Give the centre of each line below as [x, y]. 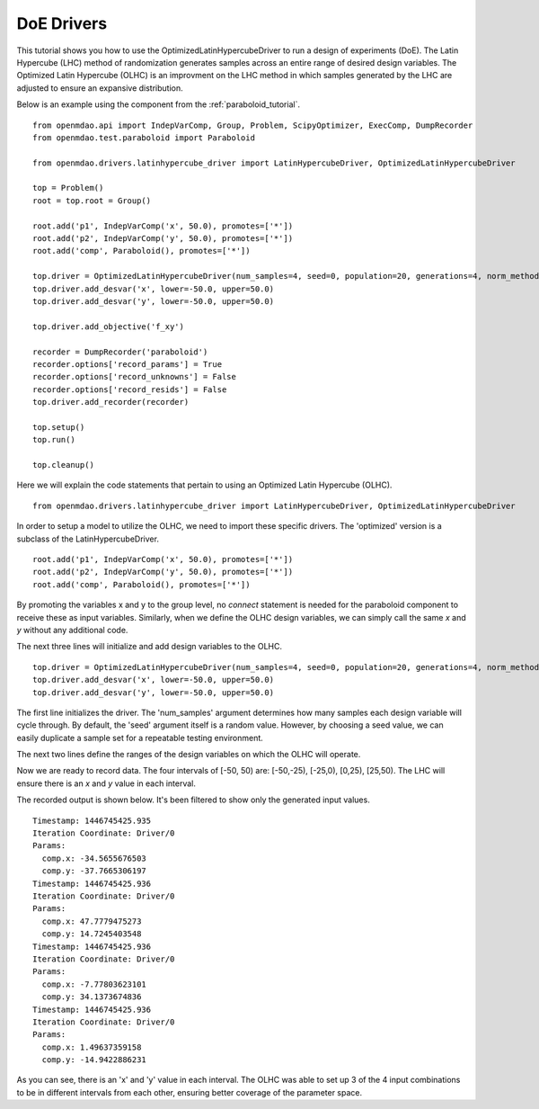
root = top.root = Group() [92, 201]
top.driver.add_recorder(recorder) [111, 402]
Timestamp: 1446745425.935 [92, 820]
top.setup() [59, 427]
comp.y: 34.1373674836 [92, 997]
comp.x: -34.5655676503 [94, 858]
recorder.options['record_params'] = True [128, 364]
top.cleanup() [63, 465]
